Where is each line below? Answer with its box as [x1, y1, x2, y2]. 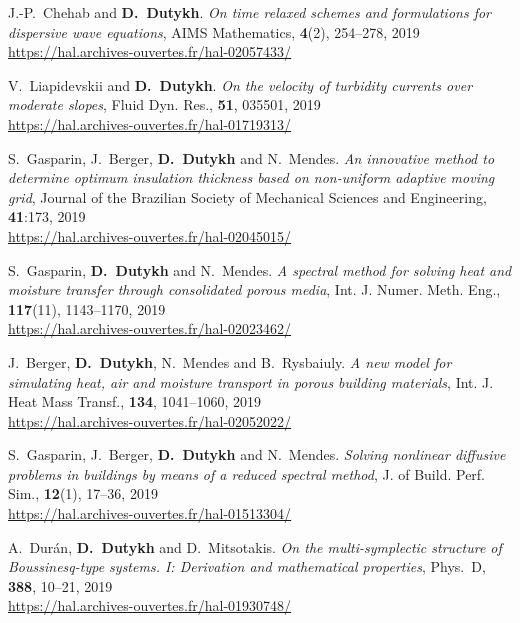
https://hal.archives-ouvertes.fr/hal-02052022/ [8, 410, 292, 431]
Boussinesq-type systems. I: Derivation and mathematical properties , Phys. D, [8, 556, 486, 577]
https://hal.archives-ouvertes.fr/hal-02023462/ [8, 318, 292, 339]
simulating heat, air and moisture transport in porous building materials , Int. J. [8, 371, 494, 392]
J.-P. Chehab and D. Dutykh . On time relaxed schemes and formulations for [8, 2, 492, 22]
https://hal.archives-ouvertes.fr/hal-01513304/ [8, 503, 292, 524]
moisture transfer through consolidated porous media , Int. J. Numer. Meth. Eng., [8, 279, 501, 300]
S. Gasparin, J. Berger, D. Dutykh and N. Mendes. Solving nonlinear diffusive [8, 444, 506, 465]
